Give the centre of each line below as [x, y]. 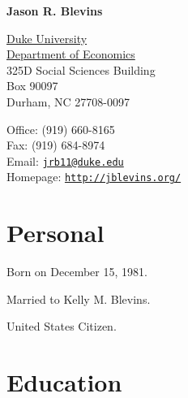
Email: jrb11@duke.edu [65, 160]
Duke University [47, 38]
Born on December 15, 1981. [77, 272]
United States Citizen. [62, 326]
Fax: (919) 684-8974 [56, 145]
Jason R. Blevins [55, 11]
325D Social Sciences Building [81, 69]
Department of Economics [71, 54]
